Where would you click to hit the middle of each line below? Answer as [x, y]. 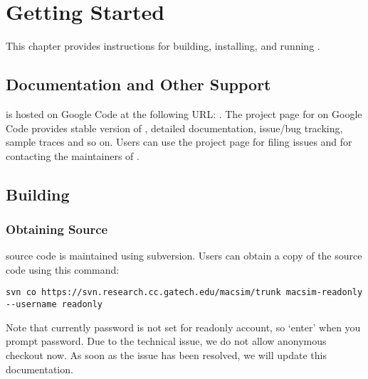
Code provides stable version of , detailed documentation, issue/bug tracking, [174, 128]
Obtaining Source [57, 229]
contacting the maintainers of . [73, 155]
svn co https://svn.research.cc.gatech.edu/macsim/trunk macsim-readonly [184, 293]
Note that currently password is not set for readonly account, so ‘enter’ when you [183, 327]
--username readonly [54, 305]
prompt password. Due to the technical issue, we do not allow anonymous [166, 341]
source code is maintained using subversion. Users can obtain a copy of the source [184, 256]
